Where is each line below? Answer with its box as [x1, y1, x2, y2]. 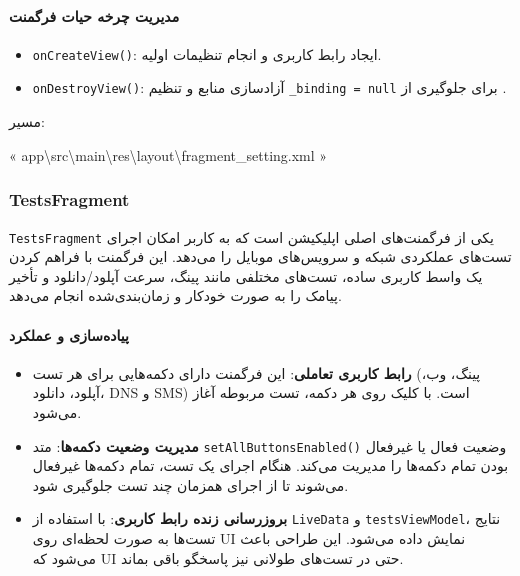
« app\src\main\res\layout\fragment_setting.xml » [9, 144, 328, 165]
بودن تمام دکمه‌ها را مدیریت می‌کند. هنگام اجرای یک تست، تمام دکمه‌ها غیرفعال [32, 455, 509, 476]
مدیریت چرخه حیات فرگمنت [9, 5, 180, 26]
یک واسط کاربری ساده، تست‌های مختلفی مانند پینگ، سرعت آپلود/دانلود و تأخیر [9, 265, 483, 286]
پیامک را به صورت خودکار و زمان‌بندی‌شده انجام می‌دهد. [9, 285, 342, 306]
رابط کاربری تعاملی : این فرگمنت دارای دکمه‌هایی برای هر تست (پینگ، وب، [32, 362, 481, 383]
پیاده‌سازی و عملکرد [9, 324, 129, 345]
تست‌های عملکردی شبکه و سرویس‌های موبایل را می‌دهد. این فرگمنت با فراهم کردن [9, 246, 512, 267]
